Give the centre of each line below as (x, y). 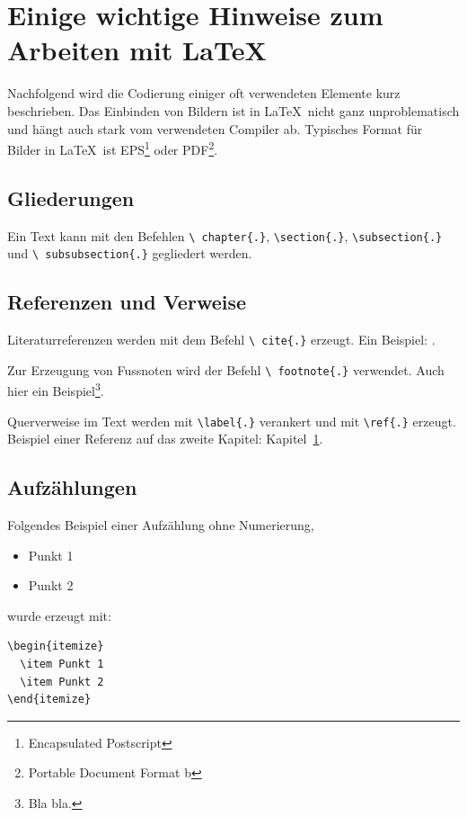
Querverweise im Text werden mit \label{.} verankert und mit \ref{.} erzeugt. (232, 421)
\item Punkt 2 (62, 682)
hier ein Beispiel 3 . (56, 390)
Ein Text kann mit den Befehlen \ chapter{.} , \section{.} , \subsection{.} (225, 235)
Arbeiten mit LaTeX (137, 50)
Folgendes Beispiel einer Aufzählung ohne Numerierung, (161, 525)
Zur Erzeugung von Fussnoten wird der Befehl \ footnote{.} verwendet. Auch (226, 369)
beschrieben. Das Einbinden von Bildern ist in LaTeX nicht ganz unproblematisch (233, 110)
